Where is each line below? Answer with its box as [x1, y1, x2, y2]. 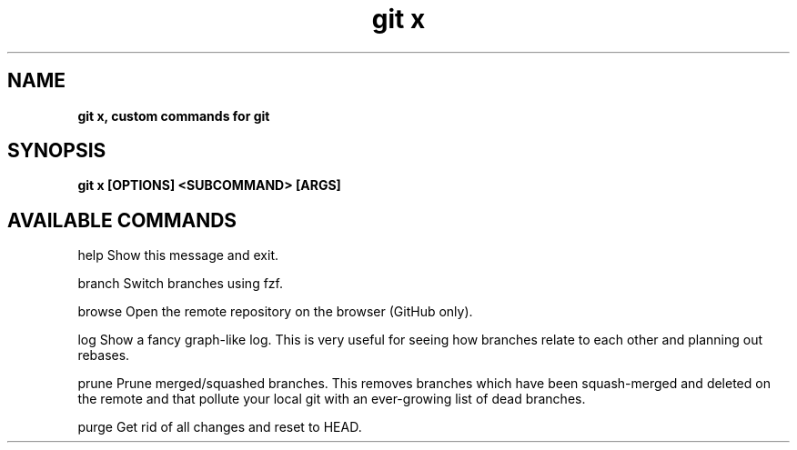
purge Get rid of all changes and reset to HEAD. [77, 419, 362, 435]
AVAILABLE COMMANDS [7, 208, 237, 232]
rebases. [77, 347, 130, 364]
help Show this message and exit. [77, 247, 278, 264]
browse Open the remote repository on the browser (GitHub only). [77, 304, 473, 320]
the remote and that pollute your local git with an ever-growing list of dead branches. [77, 391, 586, 407]
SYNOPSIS [7, 139, 106, 163]
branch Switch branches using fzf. [77, 275, 283, 292]
